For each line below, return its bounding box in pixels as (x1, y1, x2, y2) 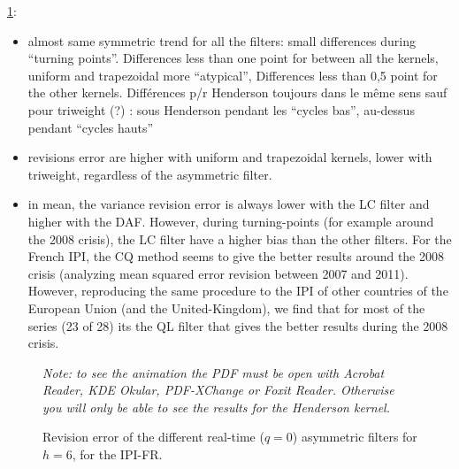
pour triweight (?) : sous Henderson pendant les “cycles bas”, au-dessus (27, 100, 415, 119)
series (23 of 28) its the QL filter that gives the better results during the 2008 (27, 316, 448, 334)
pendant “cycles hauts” (27, 118, 154, 136)
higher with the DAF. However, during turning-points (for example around (27, 211, 434, 230)
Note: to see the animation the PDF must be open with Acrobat (42, 363, 385, 381)
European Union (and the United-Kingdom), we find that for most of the (27, 298, 425, 317)
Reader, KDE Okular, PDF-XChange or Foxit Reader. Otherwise (42, 381, 394, 399)
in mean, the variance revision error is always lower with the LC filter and (27, 195, 430, 213)
